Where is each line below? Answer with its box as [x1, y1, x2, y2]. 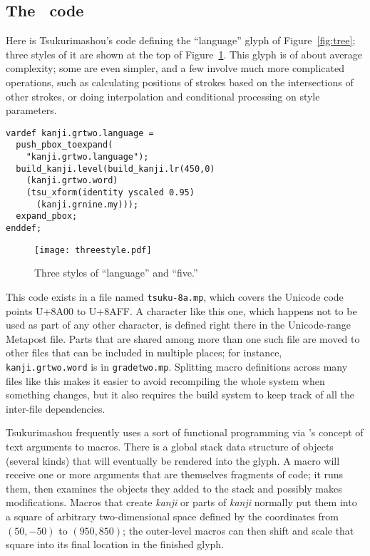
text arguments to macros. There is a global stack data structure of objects [6, 438, 334, 453]
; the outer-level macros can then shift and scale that [123, 522, 354, 537]
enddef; [6, 223, 42, 234]
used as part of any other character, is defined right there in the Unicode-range [6, 317, 351, 332]
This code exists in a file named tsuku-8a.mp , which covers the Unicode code [6, 289, 344, 304]
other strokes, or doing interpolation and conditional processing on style [6, 88, 320, 103]
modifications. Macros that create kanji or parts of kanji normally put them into [6, 495, 357, 510]
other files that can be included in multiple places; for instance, [6, 345, 282, 360]
